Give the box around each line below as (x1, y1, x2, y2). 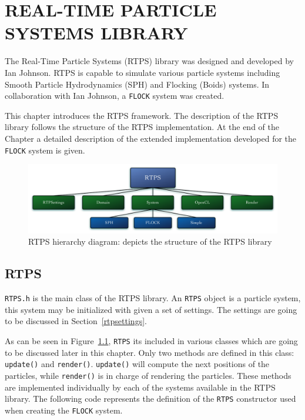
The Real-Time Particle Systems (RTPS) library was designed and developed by (5, 55, 294, 67)
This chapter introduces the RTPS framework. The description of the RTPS (5, 109, 279, 121)
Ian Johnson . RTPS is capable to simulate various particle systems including (5, 66, 280, 78)
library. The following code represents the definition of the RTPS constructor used (5, 392, 296, 405)
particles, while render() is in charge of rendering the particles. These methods (5, 369, 291, 381)
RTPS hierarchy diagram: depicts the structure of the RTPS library (28, 235, 272, 248)
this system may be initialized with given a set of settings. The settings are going (5, 303, 297, 315)
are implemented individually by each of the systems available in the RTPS (5, 381, 276, 393)
